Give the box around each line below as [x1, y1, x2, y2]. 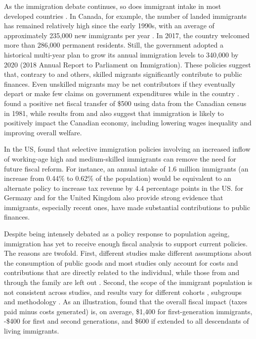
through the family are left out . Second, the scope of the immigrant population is [4, 277, 253, 287]
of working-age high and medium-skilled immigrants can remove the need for [4, 153, 236, 164]
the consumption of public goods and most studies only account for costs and [4, 257, 238, 268]
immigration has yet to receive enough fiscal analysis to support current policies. [4, 238, 248, 248]
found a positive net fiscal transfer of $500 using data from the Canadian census [4, 98, 247, 108]
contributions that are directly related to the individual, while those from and [4, 267, 240, 278]
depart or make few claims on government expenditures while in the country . [4, 88, 239, 99]
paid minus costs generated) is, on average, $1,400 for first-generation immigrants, [4, 306, 253, 316]
